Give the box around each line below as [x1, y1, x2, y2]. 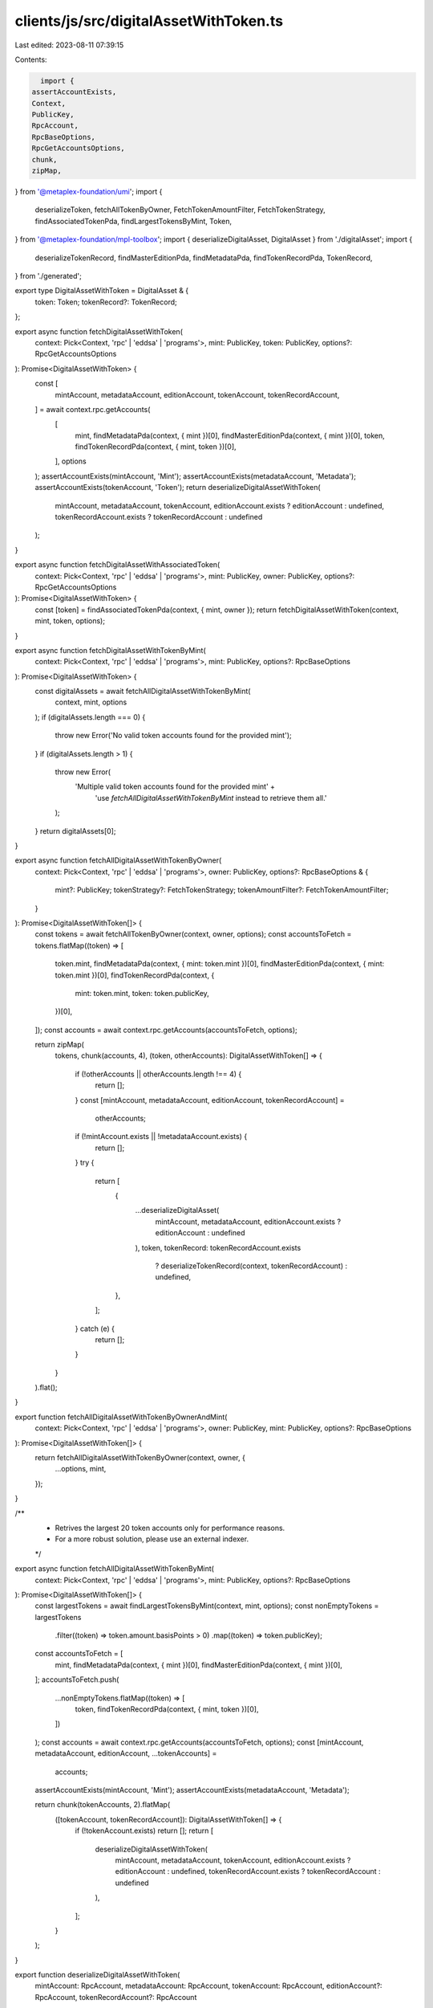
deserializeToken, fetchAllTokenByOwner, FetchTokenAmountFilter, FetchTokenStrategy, [34, 205, 326, 214]
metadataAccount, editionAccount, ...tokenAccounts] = [34, 1749, 217, 1758]
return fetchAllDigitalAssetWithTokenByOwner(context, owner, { [34, 1453, 246, 1463]
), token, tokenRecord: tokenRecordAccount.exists [135, 1243, 301, 1252]
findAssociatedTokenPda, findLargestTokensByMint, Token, [34, 216, 233, 226]
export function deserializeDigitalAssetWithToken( [14, 1970, 180, 1980]
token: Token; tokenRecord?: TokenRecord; [34, 297, 177, 307]
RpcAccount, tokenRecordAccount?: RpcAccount [34, 1992, 197, 2002]
